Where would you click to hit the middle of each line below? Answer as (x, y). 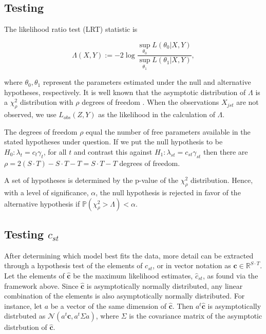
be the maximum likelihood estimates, (133, 276)
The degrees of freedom (41, 131)
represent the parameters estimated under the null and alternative (147, 82)
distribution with (46, 102)
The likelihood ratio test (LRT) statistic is (71, 29)
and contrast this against (113, 151)
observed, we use (30, 114)
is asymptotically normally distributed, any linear (165, 285)
